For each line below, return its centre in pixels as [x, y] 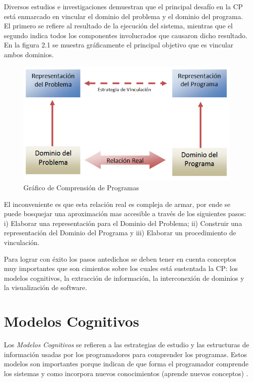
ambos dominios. [29, 54]
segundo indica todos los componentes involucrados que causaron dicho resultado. [126, 35]
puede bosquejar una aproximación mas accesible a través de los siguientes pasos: [125, 213]
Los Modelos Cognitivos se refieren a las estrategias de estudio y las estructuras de [127, 345]
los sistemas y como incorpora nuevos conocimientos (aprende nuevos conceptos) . [126, 373]
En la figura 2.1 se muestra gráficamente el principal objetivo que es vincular [119, 45]
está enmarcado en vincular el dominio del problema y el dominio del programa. [124, 16]
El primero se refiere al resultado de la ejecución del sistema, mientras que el [118, 26]
